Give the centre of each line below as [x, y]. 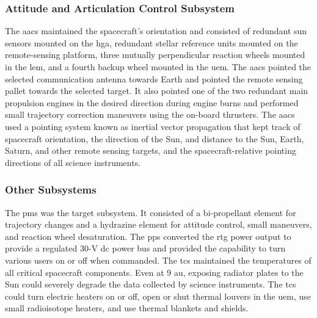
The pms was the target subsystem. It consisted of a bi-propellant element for [151, 212]
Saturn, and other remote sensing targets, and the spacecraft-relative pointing [151, 150]
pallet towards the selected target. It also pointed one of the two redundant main [157, 91]
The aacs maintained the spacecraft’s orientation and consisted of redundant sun [156, 31]
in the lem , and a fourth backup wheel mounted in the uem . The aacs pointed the [158, 67]
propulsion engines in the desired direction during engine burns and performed [152, 102]
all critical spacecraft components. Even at [85, 272]
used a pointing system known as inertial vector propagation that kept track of [153, 126]
